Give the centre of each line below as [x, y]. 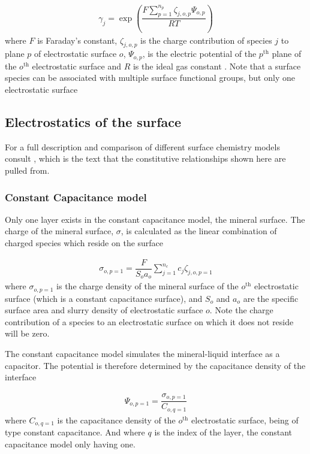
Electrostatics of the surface [93, 121]
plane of [287, 54]
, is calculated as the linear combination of [199, 231]
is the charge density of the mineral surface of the [148, 286]
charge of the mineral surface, [59, 231]
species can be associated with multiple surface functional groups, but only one [150, 78]
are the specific [271, 298]
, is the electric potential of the [199, 54]
